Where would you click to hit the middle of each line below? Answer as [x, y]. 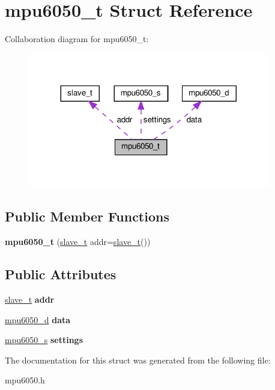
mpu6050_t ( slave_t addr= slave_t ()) [78, 242]
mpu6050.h [25, 380]
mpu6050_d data [38, 319]
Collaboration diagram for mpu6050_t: [77, 39]
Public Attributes [61, 274]
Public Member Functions [87, 216]
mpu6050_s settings [44, 340]
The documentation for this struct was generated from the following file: [138, 360]
